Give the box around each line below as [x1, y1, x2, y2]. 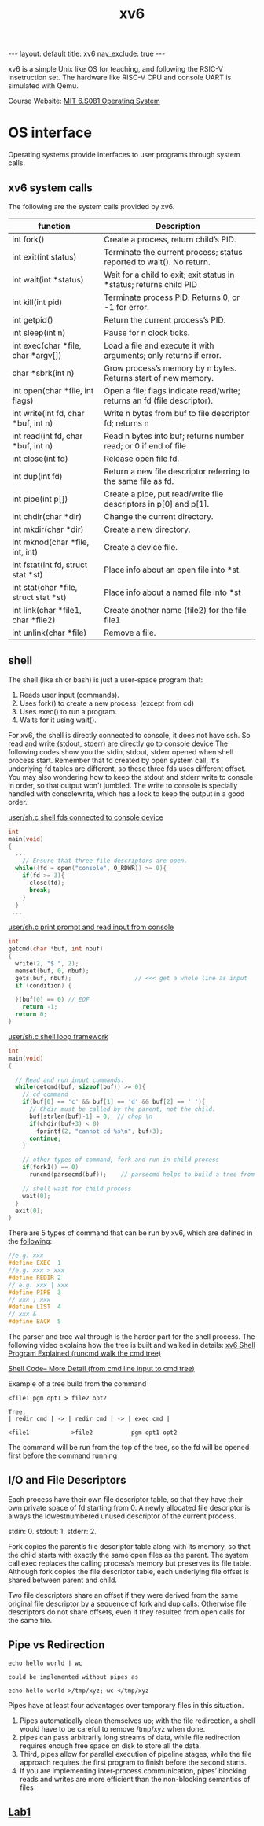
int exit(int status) [12, 251, 77, 262]
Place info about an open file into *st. [104, 564, 242, 575]
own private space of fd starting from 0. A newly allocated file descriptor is [8, 1503, 251, 1512]
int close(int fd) [12, 453, 68, 464]
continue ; [28, 1134, 61, 1142]
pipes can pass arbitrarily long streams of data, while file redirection [19, 1732, 240, 1742]
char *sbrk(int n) [12, 367, 75, 378]
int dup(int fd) [12, 470, 63, 481]
